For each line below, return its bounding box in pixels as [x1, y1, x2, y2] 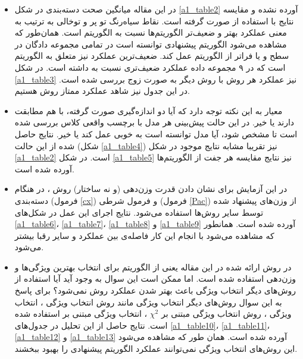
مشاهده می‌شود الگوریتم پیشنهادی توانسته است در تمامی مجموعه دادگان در [14, 37, 287, 50]
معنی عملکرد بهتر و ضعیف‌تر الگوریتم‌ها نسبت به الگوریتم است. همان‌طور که [14, 26, 287, 39]
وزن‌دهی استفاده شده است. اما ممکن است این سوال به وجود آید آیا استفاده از [14, 272, 296, 285]
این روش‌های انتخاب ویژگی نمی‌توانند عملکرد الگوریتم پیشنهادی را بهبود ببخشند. [14, 342, 298, 355]
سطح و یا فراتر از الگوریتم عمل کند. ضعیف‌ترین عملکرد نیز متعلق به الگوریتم [14, 49, 289, 62]
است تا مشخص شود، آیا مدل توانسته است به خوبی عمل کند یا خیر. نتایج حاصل [14, 127, 298, 140]
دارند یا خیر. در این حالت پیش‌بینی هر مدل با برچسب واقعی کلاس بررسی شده [14, 116, 295, 128]
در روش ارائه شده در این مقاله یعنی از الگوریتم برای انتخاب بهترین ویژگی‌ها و [14, 260, 292, 273]
